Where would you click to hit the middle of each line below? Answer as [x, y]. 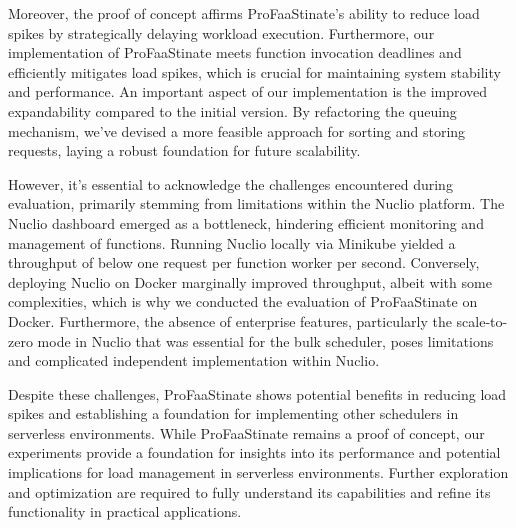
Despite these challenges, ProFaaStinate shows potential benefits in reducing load [257, 393]
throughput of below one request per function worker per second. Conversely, [244, 262]
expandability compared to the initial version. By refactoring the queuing [232, 110]
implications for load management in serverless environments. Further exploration [258, 472]
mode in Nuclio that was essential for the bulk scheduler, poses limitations [265, 340]
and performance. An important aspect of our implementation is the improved [248, 91]
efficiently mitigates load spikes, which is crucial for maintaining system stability [254, 71]
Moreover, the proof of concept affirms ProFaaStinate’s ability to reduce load [244, 13]
